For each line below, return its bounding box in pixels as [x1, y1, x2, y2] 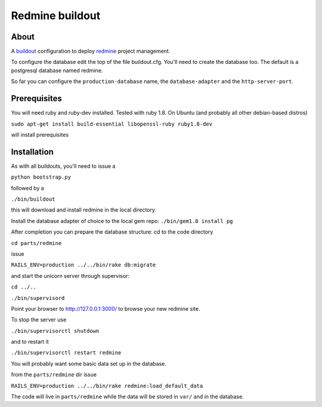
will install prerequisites [11, 131, 69, 138]
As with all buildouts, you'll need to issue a [11, 162, 116, 170]
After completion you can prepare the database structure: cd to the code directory [11, 228, 213, 235]
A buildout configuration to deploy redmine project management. [11, 48, 171, 55]
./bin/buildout [11, 196, 56, 203]
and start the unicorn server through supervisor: [11, 272, 130, 279]
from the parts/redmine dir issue [11, 371, 97, 378]
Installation [11, 146, 54, 157]
